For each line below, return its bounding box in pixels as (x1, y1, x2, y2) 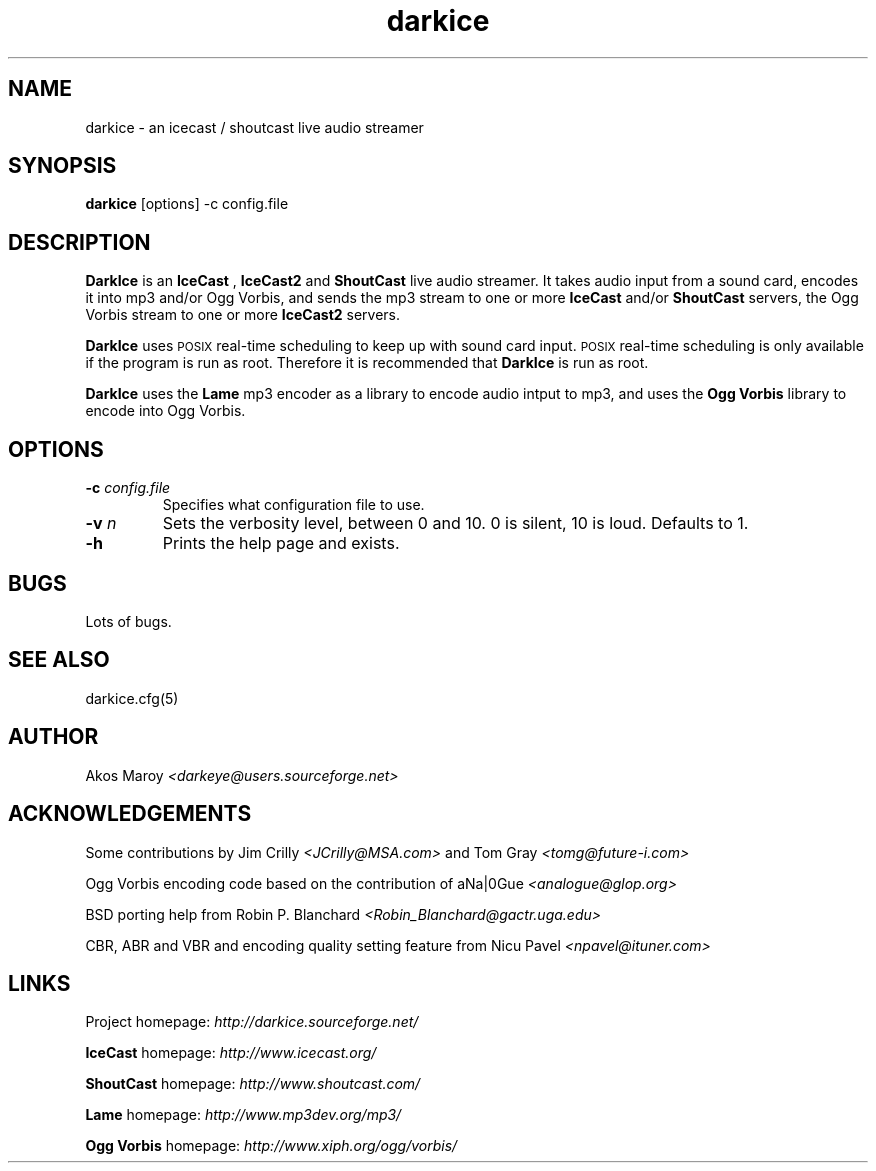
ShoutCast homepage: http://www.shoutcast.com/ (85, 1075, 421, 1093)
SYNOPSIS (8, 153, 117, 179)
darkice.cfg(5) (85, 689, 179, 707)
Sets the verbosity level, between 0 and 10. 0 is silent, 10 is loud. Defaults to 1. (162, 513, 749, 534)
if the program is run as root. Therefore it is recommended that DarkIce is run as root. (85, 354, 649, 372)
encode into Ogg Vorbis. (85, 402, 246, 420)
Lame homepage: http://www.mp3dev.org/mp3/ (85, 1106, 402, 1124)
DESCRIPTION (8, 229, 151, 255)
